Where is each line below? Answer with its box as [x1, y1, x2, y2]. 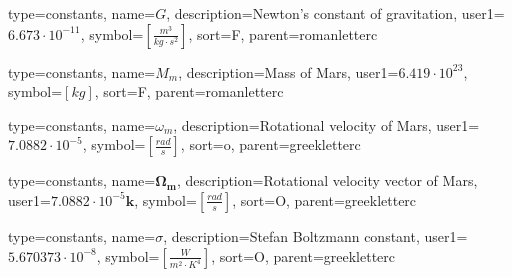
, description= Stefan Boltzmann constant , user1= [163, 225, 468, 246]
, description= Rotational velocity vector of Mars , [176, 170, 478, 191]
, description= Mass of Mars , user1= [178, 61, 399, 82]
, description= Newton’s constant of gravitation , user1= [166, 3, 505, 23]
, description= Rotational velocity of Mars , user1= [173, 114, 480, 135]
